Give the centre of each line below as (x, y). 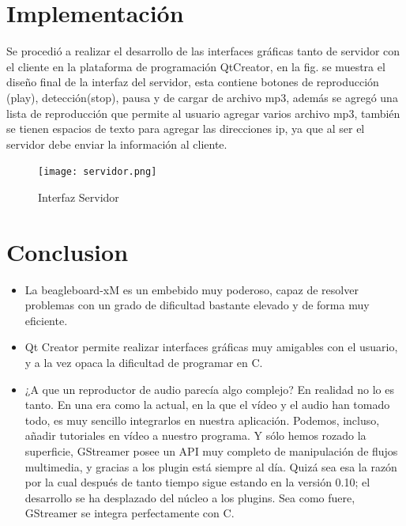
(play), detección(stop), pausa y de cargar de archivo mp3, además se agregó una (202, 97)
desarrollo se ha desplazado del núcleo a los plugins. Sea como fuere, (190, 497)
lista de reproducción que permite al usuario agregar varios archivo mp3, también (203, 113)
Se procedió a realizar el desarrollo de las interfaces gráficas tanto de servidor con (203, 51)
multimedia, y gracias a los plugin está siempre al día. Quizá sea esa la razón (211, 466)
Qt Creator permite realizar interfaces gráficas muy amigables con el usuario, (211, 347)
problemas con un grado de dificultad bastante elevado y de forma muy (197, 305)
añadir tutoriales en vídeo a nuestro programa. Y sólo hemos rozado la (195, 435)
